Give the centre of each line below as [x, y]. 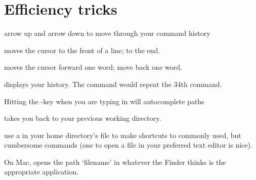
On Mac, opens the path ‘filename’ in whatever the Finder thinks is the [115, 162]
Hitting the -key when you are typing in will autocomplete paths [104, 101]
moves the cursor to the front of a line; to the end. [82, 50]
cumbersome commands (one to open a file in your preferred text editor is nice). [128, 145]
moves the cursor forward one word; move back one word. [93, 67]
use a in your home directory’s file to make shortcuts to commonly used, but [123, 135]
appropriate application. [41, 172]
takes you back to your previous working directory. [83, 118]
